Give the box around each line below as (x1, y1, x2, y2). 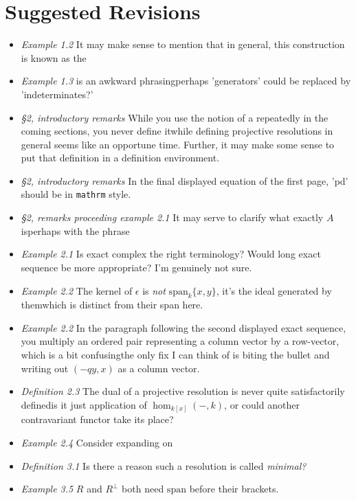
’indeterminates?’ (21, 87, 93, 101)
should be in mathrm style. (21, 187, 131, 201)
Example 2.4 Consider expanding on (21, 435, 173, 449)
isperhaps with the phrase (21, 223, 130, 238)
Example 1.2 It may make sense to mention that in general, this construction (21, 37, 345, 52)
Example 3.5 (21, 481, 74, 496)
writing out (21, 361, 69, 375)
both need (122, 481, 164, 496)
